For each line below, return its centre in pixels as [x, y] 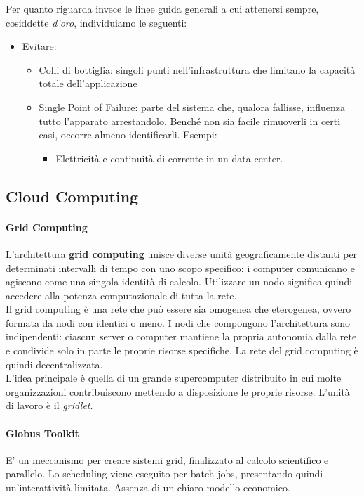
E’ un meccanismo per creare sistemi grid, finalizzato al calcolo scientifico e [167, 459]
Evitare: [39, 46]
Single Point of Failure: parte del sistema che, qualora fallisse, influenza [192, 106]
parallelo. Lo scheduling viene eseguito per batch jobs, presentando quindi [164, 473]
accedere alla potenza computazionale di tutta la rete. [121, 295]
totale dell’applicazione [88, 83]
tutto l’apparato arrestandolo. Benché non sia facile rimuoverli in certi [190, 121]
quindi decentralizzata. [54, 364]
